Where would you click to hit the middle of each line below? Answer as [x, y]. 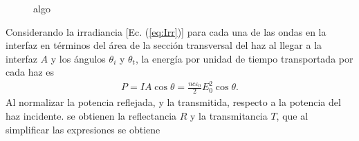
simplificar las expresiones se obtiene [83, 129]
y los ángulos [78, 58]
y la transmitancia [229, 115]
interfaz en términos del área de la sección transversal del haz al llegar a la [164, 45]
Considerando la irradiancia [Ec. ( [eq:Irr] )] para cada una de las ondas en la [166, 31]
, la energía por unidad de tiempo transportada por [244, 58]
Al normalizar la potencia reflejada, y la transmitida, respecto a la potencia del [173, 102]
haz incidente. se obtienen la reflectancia [91, 115]
